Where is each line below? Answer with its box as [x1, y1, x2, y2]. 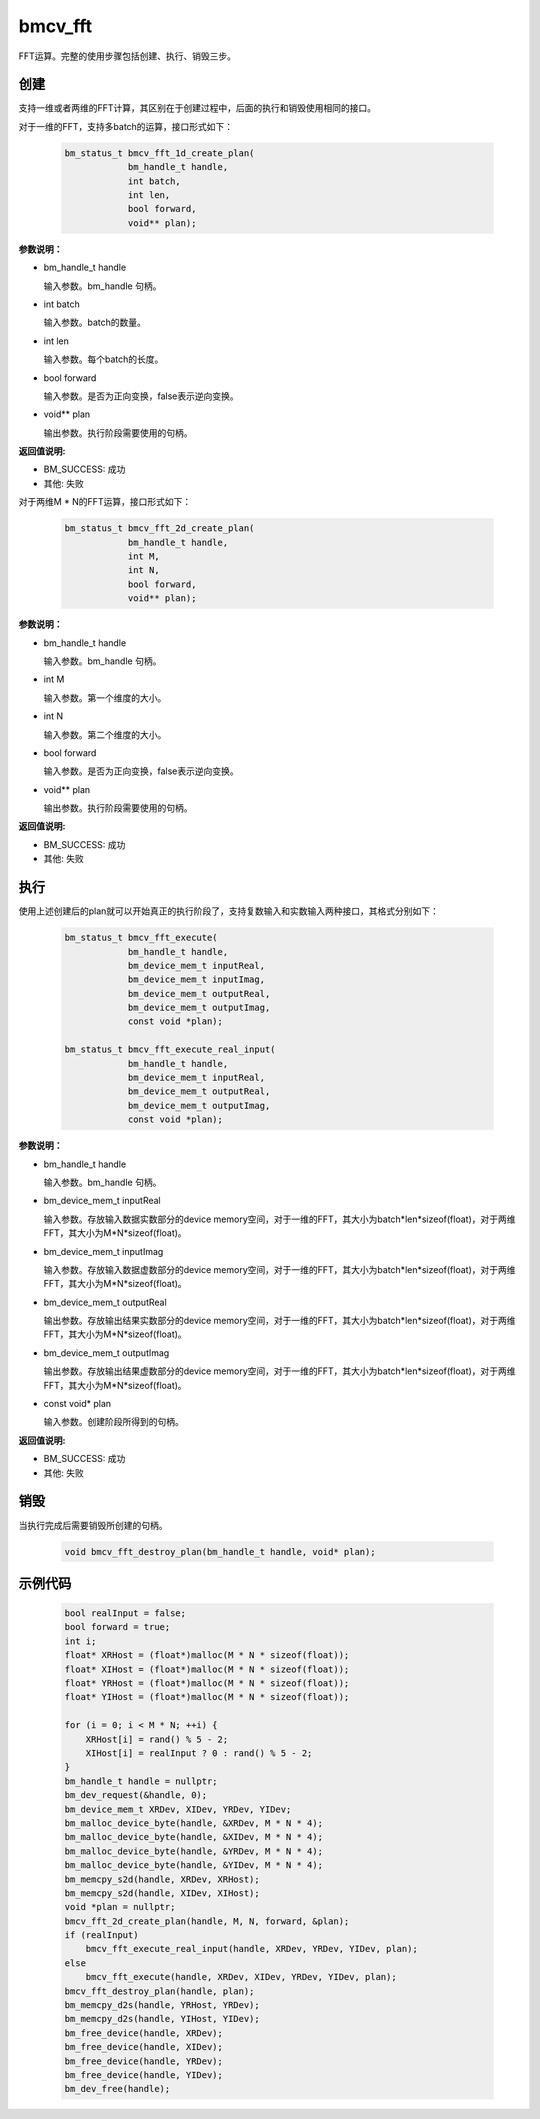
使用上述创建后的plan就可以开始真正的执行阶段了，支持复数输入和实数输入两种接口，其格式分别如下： [18, 905, 440, 917]
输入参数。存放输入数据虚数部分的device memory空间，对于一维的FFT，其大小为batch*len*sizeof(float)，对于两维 [43, 1263, 516, 1275]
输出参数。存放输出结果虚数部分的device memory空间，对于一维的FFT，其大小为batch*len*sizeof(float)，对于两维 [43, 1365, 516, 1377]
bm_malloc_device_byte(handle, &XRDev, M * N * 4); [64, 1817, 324, 1829]
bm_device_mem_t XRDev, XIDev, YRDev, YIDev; [64, 1803, 292, 1815]
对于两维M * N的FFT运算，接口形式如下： [18, 496, 192, 508]
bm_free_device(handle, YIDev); [64, 2069, 224, 2080]
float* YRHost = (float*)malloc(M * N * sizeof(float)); [64, 1678, 350, 1689]
